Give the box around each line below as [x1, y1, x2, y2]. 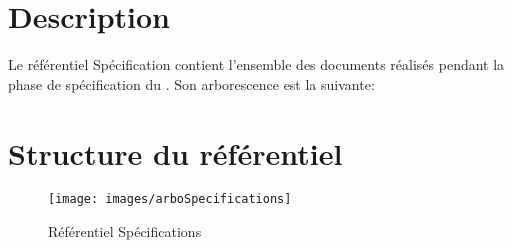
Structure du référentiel [8, 132, 343, 173]
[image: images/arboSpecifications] [48, 192, 292, 207]
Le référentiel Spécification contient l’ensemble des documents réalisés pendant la [8, 54, 505, 75]
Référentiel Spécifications [48, 221, 202, 242]
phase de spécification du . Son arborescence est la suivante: [8, 73, 375, 94]
